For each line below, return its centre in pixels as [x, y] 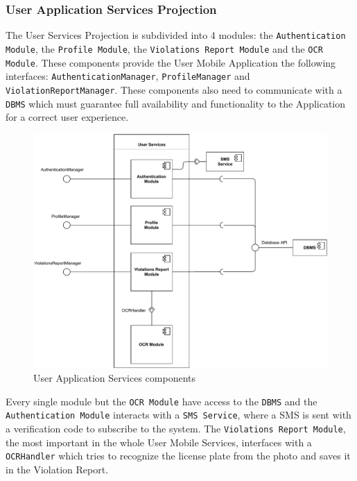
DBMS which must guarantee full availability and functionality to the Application [176, 103]
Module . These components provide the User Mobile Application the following [171, 62]
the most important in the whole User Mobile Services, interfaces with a [159, 442]
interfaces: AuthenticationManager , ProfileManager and [128, 76]
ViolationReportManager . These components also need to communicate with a [174, 89]
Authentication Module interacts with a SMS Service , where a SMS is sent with [178, 415]
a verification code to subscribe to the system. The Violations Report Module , [176, 429]
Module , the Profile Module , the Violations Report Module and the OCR [164, 48]
